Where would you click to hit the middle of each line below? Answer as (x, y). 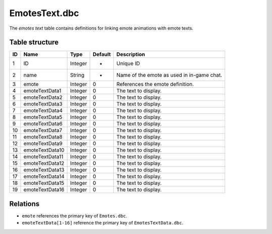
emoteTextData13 (44, 170)
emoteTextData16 (44, 190)
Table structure (34, 42)
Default (101, 54)
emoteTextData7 (43, 131)
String (77, 75)
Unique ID (128, 64)
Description (131, 54)
